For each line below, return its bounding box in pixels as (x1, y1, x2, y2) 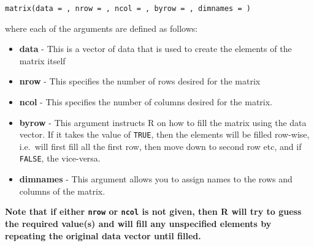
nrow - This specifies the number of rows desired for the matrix (19, 75, 261, 88)
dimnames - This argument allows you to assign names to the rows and (19, 173, 293, 185)
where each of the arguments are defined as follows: (5, 21, 198, 34)
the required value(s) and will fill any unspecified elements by (5, 217, 272, 229)
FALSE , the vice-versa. (19, 152, 101, 165)
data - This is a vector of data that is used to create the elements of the (19, 42, 292, 55)
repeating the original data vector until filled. (5, 229, 201, 242)
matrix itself (19, 54, 66, 67)
